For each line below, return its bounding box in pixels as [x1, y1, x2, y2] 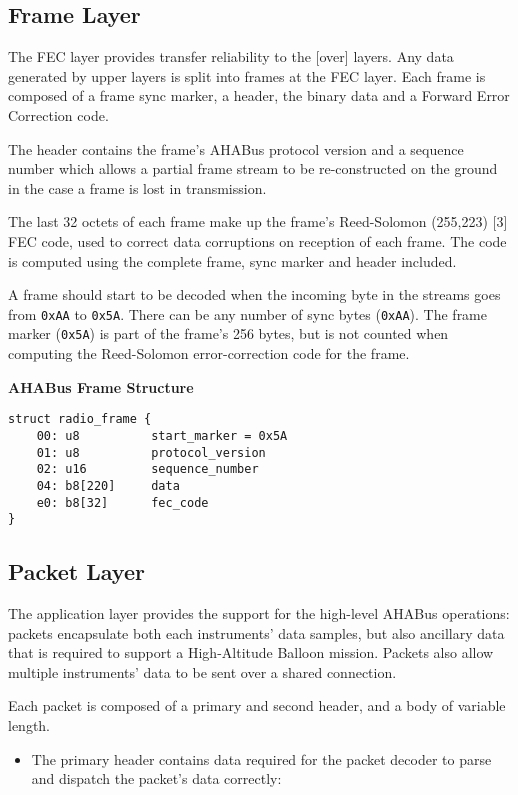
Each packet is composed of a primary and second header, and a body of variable [8, 695, 506, 716]
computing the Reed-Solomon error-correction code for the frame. [8, 343, 410, 364]
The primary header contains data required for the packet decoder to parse [31, 748, 492, 769]
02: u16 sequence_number [36, 462, 259, 477]
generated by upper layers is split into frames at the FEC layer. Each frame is [8, 65, 486, 86]
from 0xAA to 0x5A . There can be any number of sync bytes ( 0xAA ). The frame [8, 303, 487, 324]
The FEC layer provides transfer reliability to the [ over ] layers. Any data [8, 46, 454, 67]
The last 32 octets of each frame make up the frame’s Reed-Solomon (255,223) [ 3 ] [8, 211, 508, 232]
